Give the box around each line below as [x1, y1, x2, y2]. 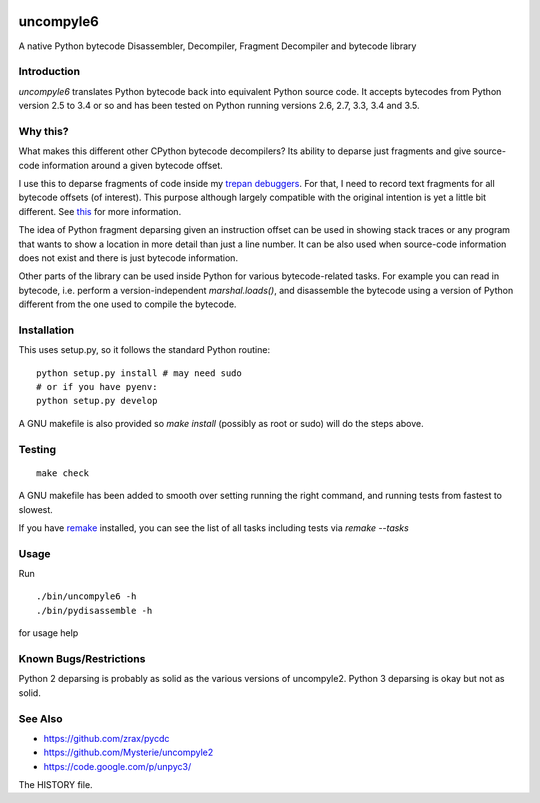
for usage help [18, 627, 79, 639]
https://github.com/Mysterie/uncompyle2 [43, 746, 214, 759]
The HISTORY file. [18, 779, 94, 791]
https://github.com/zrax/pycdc [43, 732, 170, 744]
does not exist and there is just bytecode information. [18, 251, 239, 264]
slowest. [18, 503, 54, 515]
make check [36, 467, 90, 479]
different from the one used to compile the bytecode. [18, 298, 237, 310]
